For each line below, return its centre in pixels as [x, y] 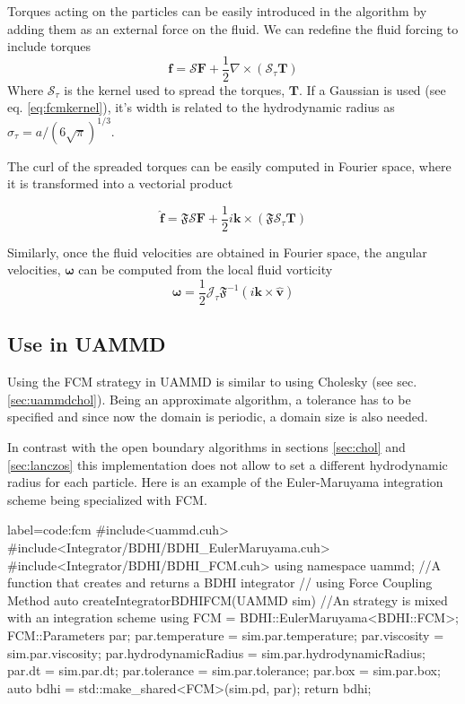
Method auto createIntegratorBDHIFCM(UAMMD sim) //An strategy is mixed [228, 600]
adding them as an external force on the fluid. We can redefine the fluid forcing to [233, 28]
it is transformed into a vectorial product [120, 183]
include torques [49, 46]
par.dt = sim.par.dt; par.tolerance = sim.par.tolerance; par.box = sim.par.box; [224, 670]
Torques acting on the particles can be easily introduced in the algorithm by [217, 11]
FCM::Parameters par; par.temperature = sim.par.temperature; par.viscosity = [226, 634]
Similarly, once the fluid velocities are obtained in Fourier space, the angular [217, 252]
